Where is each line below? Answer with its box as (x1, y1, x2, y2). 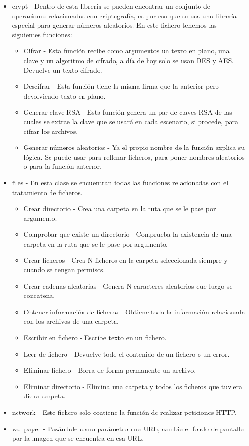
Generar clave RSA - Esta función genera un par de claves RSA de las (23, 107, 232, 117)
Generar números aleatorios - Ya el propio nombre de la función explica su (23, 142, 245, 152)
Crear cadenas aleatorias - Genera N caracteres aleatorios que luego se (23, 281, 232, 291)
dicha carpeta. (23, 391, 66, 401)
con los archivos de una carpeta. (23, 316, 119, 326)
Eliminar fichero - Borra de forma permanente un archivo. (23, 365, 196, 375)
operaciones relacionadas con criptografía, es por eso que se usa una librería (12, 10, 237, 20)
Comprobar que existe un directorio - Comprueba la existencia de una (23, 229, 232, 239)
